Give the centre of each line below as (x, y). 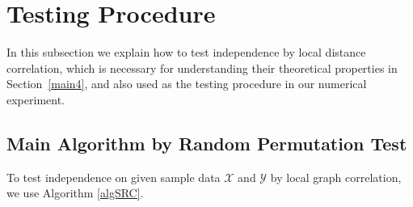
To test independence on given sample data (114, 177)
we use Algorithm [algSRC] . (75, 193)
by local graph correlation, (336, 177)
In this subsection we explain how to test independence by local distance (186, 52)
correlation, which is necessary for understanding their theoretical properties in (202, 68)
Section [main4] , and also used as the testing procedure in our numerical (187, 84)
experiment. (36, 99)
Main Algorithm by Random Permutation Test (207, 143)
